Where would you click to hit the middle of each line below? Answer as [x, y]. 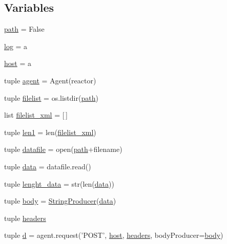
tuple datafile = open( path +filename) [63, 149]
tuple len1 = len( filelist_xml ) [50, 132]
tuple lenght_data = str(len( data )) [59, 183]
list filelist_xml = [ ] [36, 115]
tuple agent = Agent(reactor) [50, 80]
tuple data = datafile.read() [48, 166]
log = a [16, 46]
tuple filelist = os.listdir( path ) [51, 97]
